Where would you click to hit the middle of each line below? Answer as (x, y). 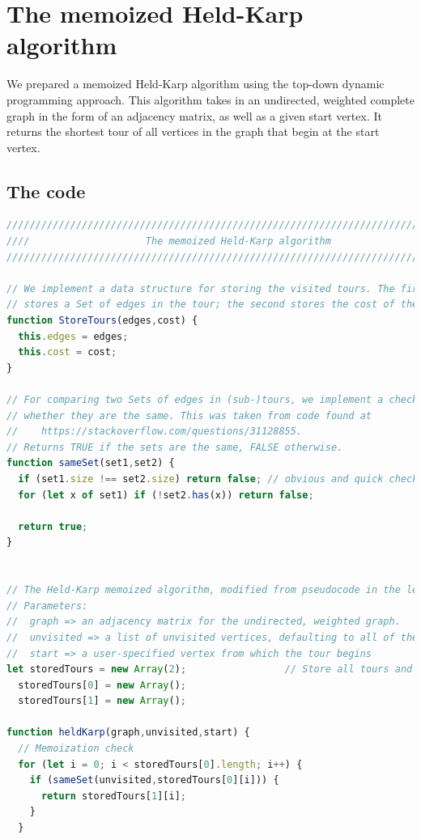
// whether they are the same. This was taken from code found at (189, 415)
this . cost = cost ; (68, 352)
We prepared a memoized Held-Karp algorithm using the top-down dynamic (196, 84)
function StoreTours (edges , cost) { (102, 321)
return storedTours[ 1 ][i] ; (113, 796)
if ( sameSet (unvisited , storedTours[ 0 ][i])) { (154, 780)
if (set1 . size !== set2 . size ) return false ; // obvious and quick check (218, 479)
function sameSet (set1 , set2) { (91, 463)
